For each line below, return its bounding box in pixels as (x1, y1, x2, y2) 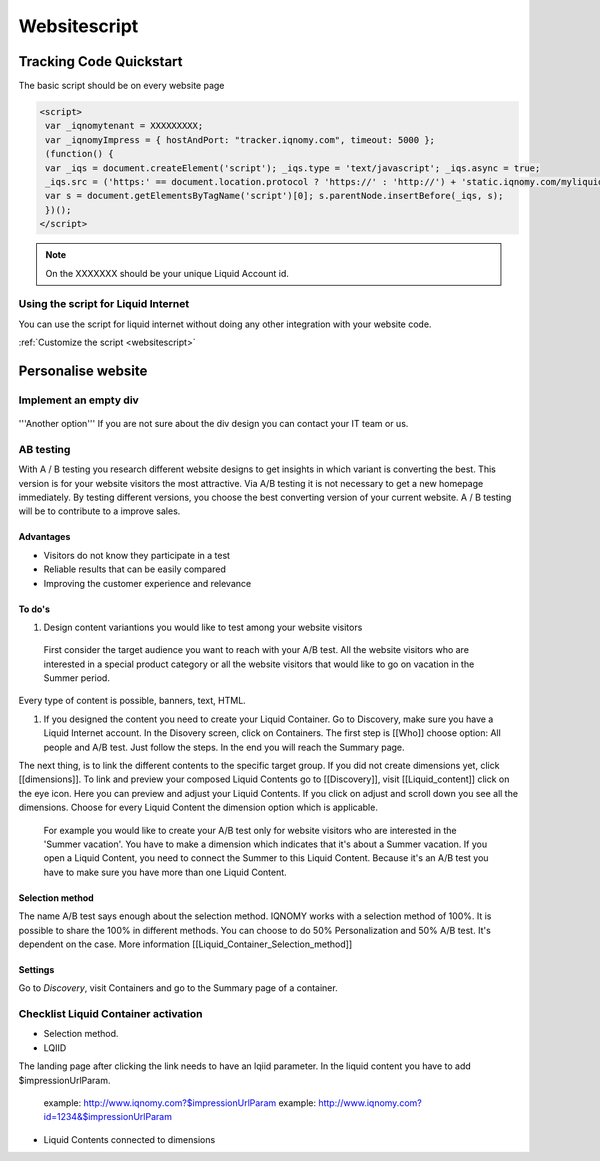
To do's (18, 603, 50, 615)
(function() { (45, 148, 114, 160)
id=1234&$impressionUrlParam (43, 1111, 172, 1123)
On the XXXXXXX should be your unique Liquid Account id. (45, 267, 290, 279)
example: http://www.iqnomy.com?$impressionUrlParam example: (43, 1097, 317, 1109)
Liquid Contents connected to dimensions (43, 1133, 216, 1145)
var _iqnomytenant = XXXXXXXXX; (45, 120, 204, 132)
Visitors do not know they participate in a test (43, 549, 230, 561)
